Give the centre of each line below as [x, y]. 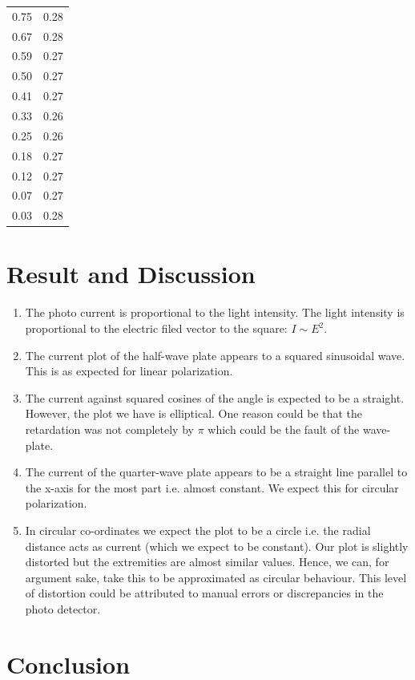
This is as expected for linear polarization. [129, 371]
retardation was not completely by [109, 429]
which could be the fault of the [284, 429]
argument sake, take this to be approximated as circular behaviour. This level [216, 577]
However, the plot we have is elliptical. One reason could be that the [193, 413]
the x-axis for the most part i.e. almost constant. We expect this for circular [212, 487]
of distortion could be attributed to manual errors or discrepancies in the [204, 593]
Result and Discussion [131, 274]
